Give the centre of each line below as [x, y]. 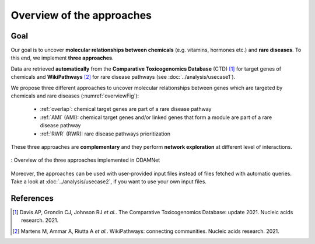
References [32, 198]
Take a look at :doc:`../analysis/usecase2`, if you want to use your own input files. [109, 182]
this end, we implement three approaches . [62, 58]
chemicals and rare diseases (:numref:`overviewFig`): [75, 96]
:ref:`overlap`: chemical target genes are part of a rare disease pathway [126, 109]
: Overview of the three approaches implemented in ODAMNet [85, 160]
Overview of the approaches [81, 15]
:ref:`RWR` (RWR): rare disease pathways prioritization [105, 134]
